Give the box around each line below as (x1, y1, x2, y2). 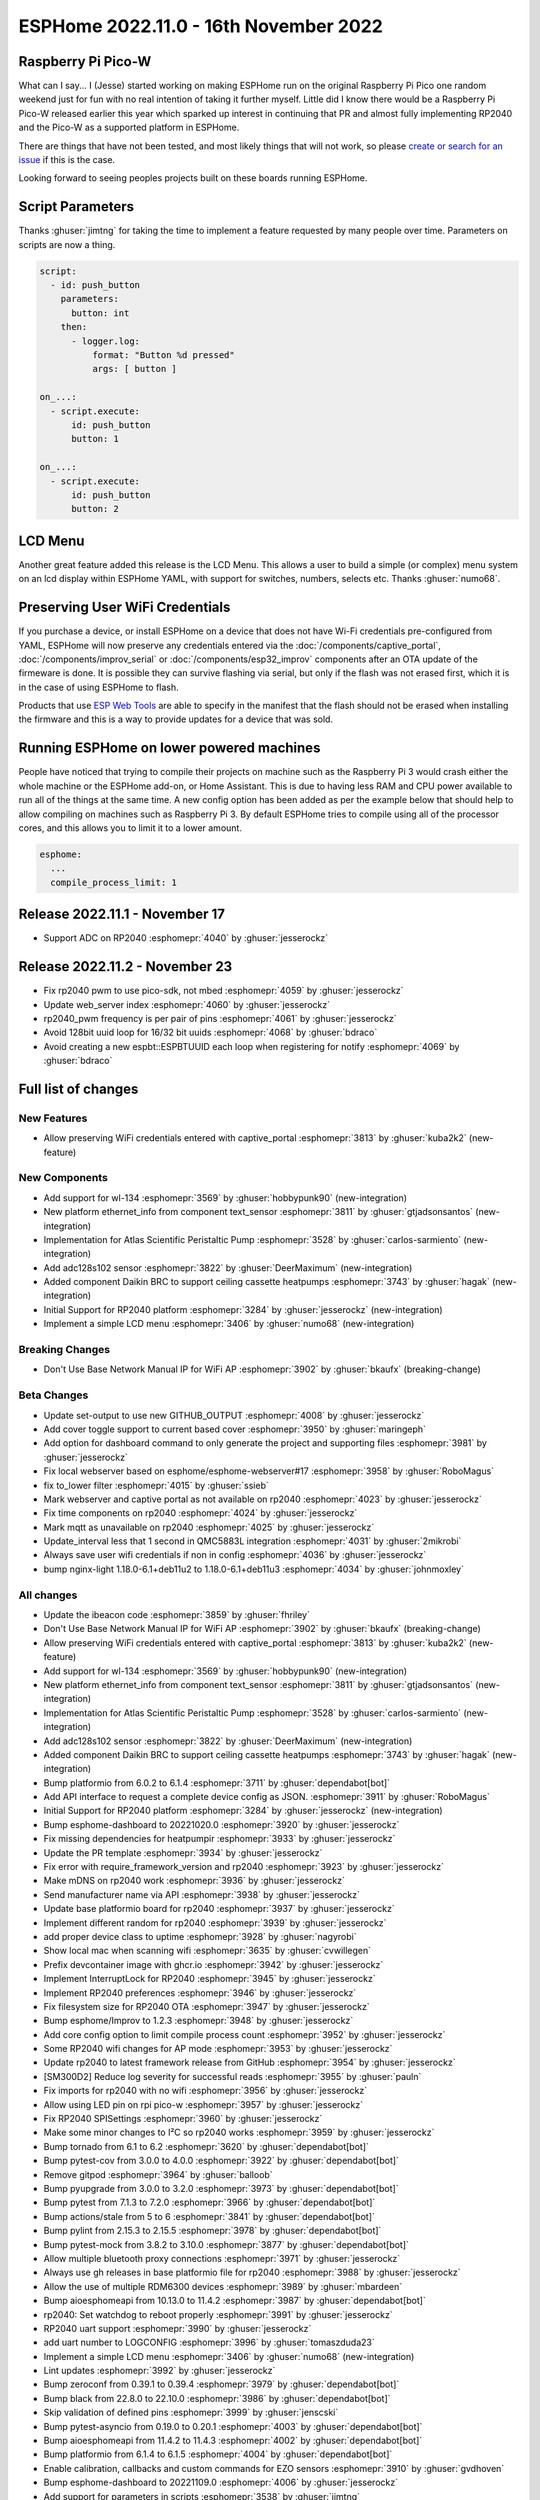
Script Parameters (18, 198, 135, 215)
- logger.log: (71, 335, 140, 347)
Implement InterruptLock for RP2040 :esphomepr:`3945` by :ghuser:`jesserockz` (43, 1973, 376, 1985)
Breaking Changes (18, 1343, 111, 1357)
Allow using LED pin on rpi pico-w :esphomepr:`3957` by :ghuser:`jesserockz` (43, 2098, 364, 2110)
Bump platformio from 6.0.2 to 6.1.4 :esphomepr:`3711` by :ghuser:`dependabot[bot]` (43, 1776, 390, 1789)
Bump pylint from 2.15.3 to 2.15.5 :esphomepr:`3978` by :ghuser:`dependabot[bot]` (43, 2225, 382, 2237)
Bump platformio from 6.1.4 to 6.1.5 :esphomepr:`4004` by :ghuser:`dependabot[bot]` (43, 2448, 393, 2460)
